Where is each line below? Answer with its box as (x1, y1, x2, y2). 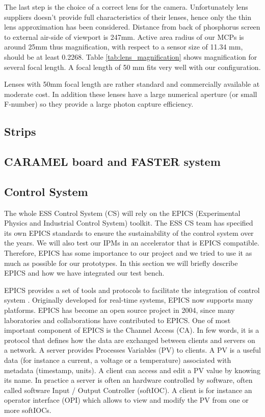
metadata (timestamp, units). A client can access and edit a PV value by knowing (4, 364, 260, 375)
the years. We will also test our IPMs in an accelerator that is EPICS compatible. (4, 237, 259, 248)
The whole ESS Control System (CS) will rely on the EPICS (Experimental (4, 207, 241, 218)
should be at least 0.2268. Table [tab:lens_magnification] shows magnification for (4, 51, 257, 62)
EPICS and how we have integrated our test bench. (4, 267, 165, 278)
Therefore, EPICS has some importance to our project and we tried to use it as (4, 248, 252, 258)
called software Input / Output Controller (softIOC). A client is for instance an (4, 384, 252, 395)
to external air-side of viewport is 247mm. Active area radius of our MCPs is (4, 31, 244, 42)
